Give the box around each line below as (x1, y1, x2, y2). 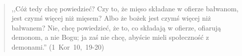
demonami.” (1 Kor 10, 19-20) (11, 41, 104, 52)
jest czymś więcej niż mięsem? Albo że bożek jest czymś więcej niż (11, 13, 211, 23)
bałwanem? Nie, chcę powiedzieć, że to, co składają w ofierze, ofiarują (11, 22, 221, 32)
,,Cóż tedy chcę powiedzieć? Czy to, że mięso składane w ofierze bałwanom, (11, 3, 239, 13)
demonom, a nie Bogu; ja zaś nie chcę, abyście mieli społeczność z (11, 32, 209, 42)
